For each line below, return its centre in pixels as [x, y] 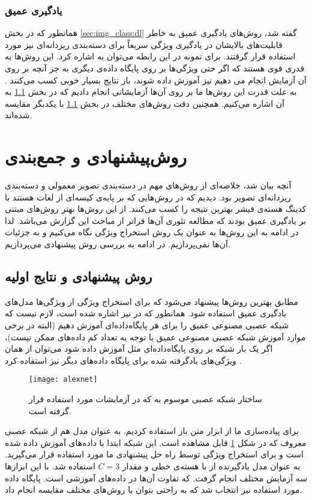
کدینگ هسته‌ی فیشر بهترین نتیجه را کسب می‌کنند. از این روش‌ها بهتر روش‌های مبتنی [156, 209]
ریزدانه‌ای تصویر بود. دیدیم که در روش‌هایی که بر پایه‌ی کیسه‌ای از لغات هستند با [148, 197]
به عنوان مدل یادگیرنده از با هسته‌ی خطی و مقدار [211, 466]
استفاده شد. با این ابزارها [50, 466]
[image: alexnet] [63, 380]
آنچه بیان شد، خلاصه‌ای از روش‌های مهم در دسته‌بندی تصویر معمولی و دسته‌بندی [148, 185]
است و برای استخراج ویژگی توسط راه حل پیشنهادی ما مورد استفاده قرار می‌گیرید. [154, 454]
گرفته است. [50, 410]
